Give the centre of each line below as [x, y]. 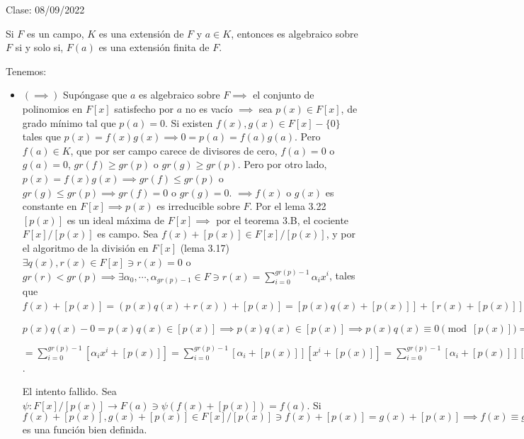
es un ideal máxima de [115, 220]
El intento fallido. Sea [69, 391]
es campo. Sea [128, 234]
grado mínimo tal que [69, 122]
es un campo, [56, 33]
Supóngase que [95, 95]
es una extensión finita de [154, 47]
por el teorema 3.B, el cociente [283, 220]
